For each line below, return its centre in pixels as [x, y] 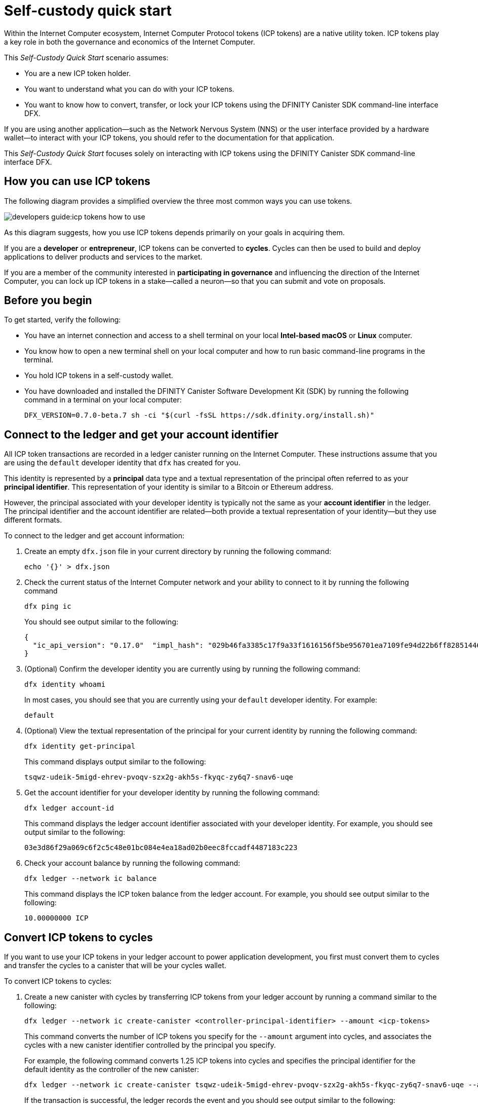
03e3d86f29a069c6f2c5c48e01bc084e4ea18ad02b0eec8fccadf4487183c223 [161, 848]
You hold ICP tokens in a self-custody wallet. [99, 376]
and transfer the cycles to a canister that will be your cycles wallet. [115, 966]
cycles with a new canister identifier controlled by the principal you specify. [150, 1045]
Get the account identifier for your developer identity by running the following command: [172, 793]
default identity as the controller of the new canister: [112, 1070]
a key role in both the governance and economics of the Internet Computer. [130, 42]
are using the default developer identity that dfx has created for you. [122, 463]
